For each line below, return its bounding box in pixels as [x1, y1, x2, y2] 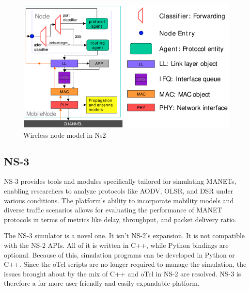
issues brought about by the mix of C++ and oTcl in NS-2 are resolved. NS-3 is [4, 268, 241, 278]
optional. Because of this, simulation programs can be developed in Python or [4, 249, 235, 259]
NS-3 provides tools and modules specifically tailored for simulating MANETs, [4, 176, 236, 186]
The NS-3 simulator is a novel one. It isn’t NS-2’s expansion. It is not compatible [4, 230, 245, 241]
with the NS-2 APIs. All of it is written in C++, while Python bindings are [4, 240, 229, 250]
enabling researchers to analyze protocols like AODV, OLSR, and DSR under [4, 185, 234, 195]
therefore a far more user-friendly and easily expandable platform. [4, 278, 200, 288]
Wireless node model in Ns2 [23, 129, 106, 140]
